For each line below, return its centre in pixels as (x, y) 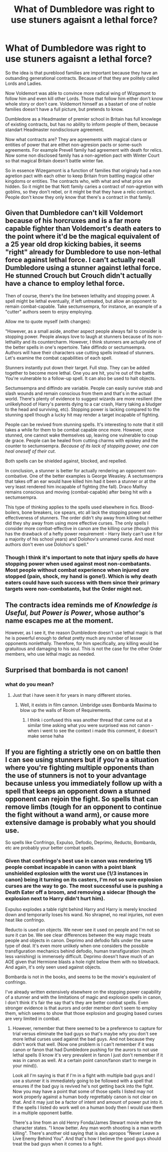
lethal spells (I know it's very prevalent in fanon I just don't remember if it (88, 1055)
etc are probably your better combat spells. (50, 848)
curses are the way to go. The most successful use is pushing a (84, 886)
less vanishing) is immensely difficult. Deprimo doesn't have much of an (79, 957)
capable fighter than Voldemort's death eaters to (83, 229)
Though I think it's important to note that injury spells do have (82, 557)
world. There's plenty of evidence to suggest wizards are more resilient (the (83, 398)
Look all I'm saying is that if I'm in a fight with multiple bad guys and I (84, 1076)
